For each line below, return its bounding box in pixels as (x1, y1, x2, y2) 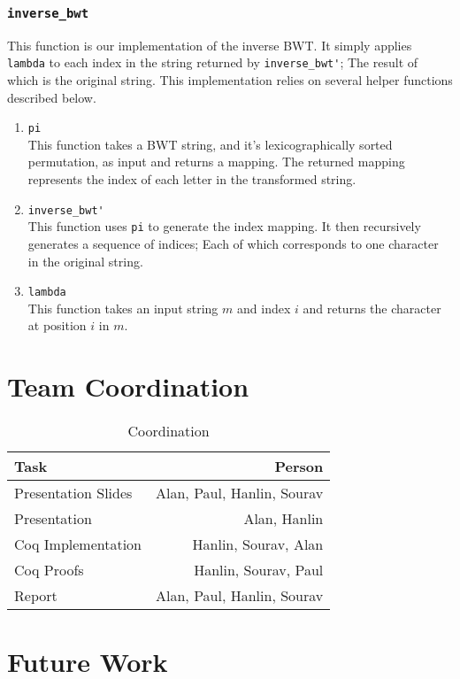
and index (237, 298, 291, 317)
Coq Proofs (14, 559, 84, 581)
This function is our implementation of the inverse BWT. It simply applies (7, 35, 412, 54)
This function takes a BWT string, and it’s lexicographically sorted (27, 135, 393, 153)
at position (27, 316, 87, 335)
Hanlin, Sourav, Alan (192, 534, 324, 555)
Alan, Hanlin (243, 508, 324, 529)
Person (274, 456, 324, 477)
